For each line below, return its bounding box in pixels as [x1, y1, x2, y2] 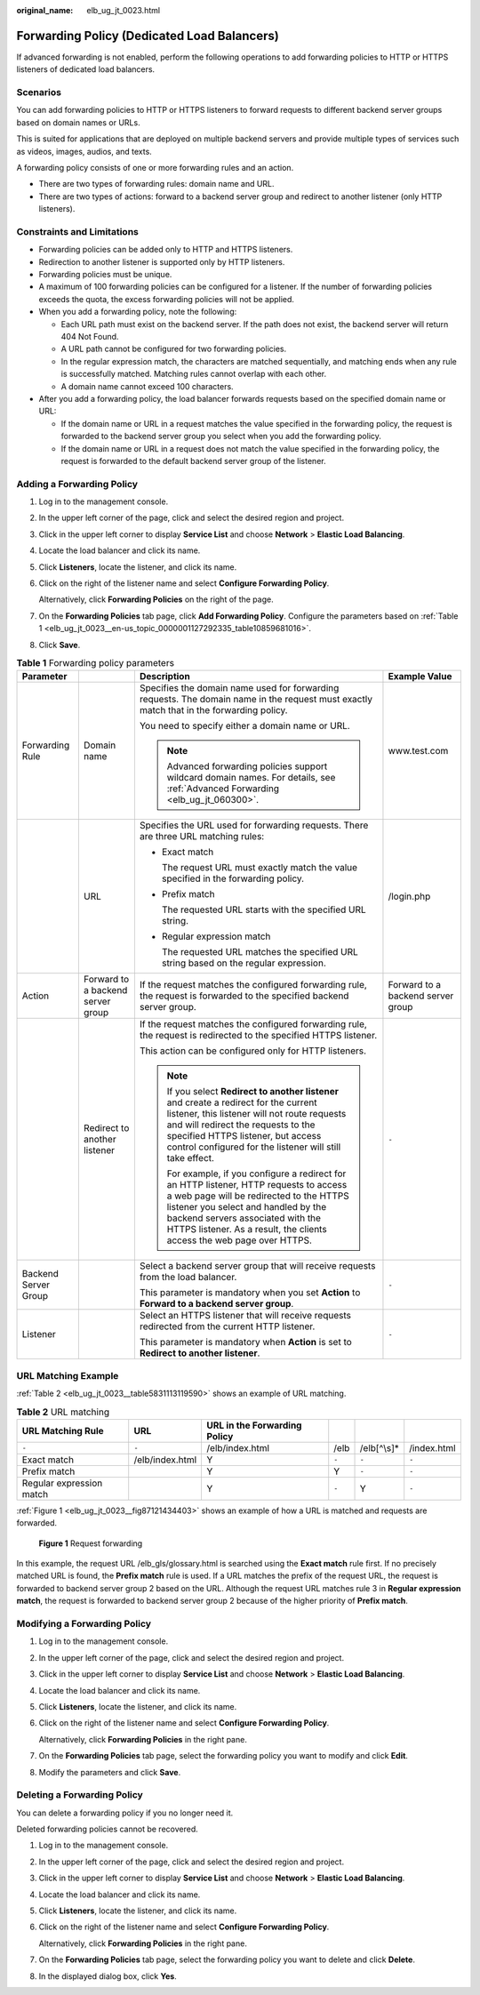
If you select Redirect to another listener [166, 1086, 340, 1098]
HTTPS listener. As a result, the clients [166, 1223, 328, 1236]
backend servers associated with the [166, 1212, 322, 1224]
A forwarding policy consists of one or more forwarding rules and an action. [16, 163, 294, 172]
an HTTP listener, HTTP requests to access [166, 1179, 348, 1191]
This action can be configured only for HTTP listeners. [139, 1045, 367, 1057]
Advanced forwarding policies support [166, 760, 328, 773]
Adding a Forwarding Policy [16, 477, 138, 490]
